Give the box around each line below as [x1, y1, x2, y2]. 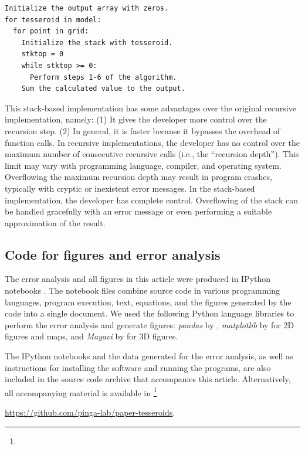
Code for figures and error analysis [5, 245, 221, 263]
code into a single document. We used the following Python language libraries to [5, 307, 294, 319]
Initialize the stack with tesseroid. [21, 38, 173, 47]
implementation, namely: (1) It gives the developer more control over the [5, 113, 267, 125]
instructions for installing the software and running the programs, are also [5, 361, 271, 373]
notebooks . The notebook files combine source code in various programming [5, 284, 280, 297]
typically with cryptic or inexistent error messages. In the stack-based [5, 182, 255, 194]
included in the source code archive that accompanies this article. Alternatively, [5, 373, 291, 385]
